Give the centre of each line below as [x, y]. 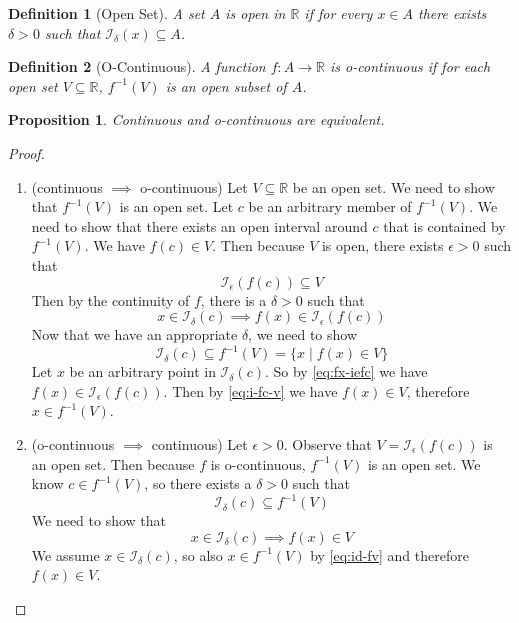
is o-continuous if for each [410, 66]
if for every [338, 13]
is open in [255, 13]
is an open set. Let [176, 206]
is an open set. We [424, 463]
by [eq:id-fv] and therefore [389, 554]
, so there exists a [198, 483]
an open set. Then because [113, 463]
